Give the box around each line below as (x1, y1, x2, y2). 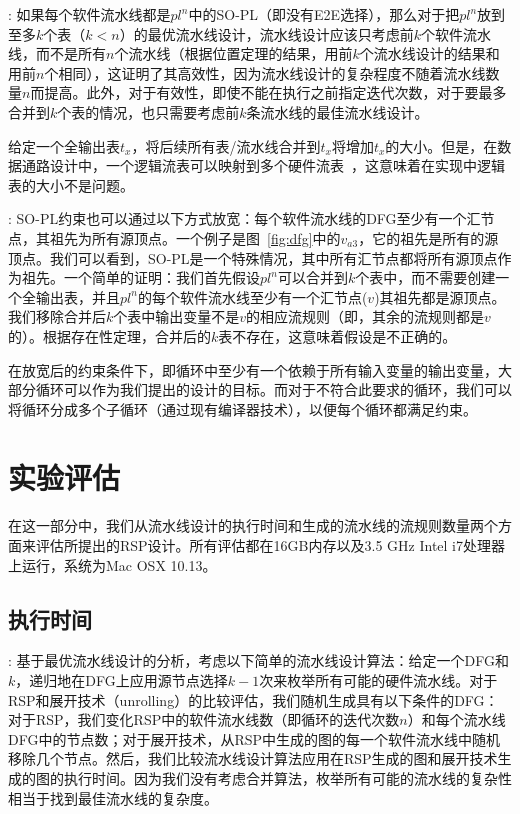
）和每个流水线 (407, 709, 506, 730)
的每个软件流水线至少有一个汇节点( (137, 286, 368, 307)
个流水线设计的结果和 (359, 43, 500, 64)
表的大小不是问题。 (8, 174, 134, 195)
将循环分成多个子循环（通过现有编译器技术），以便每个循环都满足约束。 (8, 398, 477, 419)
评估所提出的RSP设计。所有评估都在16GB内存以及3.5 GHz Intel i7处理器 (35, 535, 505, 555)
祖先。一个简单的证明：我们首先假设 (21, 267, 260, 288)
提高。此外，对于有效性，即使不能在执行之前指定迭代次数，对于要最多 (44, 82, 507, 103)
